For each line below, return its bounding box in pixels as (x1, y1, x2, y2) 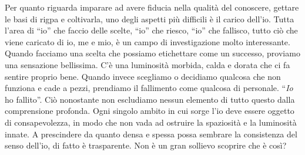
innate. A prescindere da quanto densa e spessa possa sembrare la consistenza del (5, 127, 297, 140)
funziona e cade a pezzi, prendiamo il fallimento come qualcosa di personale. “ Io (5, 82, 293, 94)
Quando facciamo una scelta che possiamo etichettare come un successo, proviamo (5, 47, 300, 59)
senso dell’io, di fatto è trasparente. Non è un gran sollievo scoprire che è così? (5, 139, 287, 151)
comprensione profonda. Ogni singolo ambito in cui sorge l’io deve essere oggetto (5, 105, 294, 117)
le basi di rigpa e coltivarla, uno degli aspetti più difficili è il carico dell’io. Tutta (5, 12, 294, 25)
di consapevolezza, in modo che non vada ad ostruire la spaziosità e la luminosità (5, 116, 297, 128)
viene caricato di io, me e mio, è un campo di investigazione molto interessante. (5, 35, 290, 48)
